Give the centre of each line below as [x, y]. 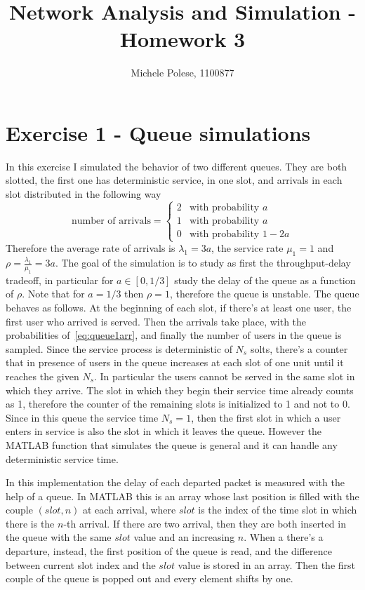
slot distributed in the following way [84, 194]
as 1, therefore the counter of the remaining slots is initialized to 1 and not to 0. [178, 404]
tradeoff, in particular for [60, 280]
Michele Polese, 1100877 [182, 73]
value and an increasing [184, 537]
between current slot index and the [81, 564]
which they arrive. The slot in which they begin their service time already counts [180, 390]
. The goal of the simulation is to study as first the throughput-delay [203, 263]
